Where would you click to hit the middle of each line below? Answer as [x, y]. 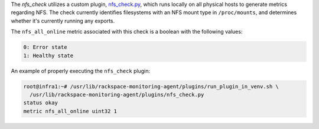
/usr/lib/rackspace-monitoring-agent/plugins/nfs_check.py [117, 95]
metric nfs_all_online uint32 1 [70, 111]
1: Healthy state [48, 55]
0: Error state [45, 47]
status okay [41, 103]
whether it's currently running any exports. [63, 21]
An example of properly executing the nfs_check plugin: [81, 71]
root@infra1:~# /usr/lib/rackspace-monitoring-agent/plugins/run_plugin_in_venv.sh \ [151, 86]
